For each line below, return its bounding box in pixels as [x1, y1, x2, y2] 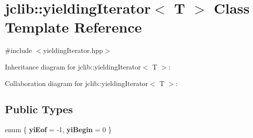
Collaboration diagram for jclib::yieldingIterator [5, 78, 148, 88]
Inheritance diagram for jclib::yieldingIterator [5, 61, 141, 71]
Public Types [5, 102, 73, 117]
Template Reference [5, 17, 142, 37]
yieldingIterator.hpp [43, 45, 103, 55]
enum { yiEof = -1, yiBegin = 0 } [5, 124, 112, 135]
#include [5, 45, 32, 55]
